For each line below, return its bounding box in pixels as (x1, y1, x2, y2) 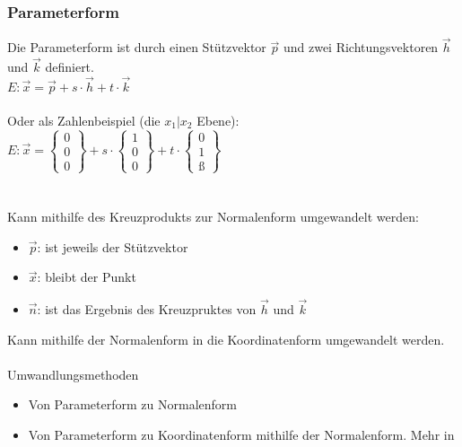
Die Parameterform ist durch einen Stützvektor (7, 38, 266, 57)
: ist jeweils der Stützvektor (37, 237, 188, 256)
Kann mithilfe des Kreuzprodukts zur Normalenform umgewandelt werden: (7, 207, 419, 226)
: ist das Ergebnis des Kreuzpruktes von (37, 300, 257, 319)
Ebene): (196, 110, 240, 129)
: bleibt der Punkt (37, 267, 136, 286)
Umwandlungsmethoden (7, 364, 139, 383)
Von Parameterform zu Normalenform (28, 395, 237, 414)
